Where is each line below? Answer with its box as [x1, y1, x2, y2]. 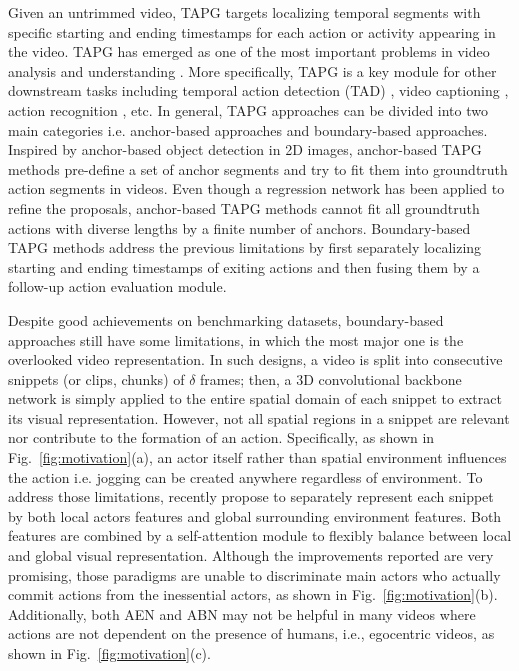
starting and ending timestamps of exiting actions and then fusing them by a [8, 256, 480, 277]
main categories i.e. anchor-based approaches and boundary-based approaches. [8, 119, 488, 140]
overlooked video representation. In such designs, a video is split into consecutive [8, 349, 503, 370]
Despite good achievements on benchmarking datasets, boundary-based [8, 309, 444, 330]
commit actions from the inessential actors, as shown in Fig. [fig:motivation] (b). [8, 584, 498, 605]
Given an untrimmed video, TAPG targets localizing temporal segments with [8, 2, 481, 22]
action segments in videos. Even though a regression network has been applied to [8, 178, 505, 199]
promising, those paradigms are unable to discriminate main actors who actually [8, 564, 501, 585]
